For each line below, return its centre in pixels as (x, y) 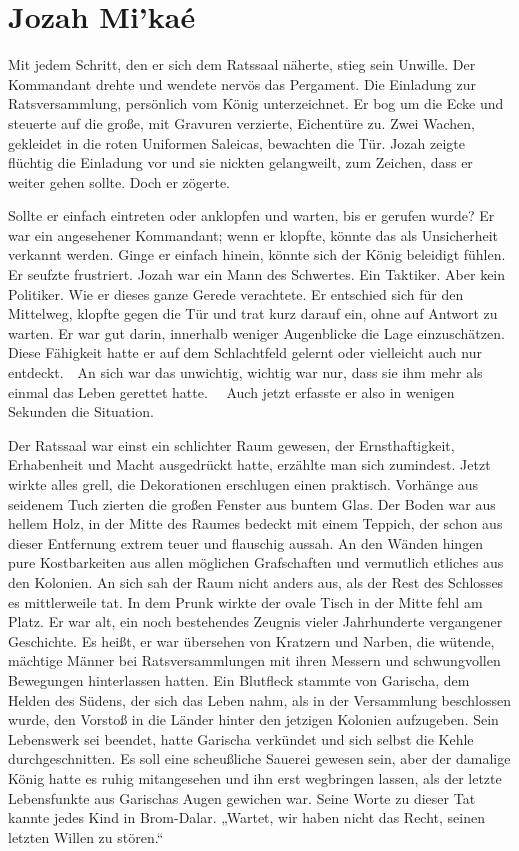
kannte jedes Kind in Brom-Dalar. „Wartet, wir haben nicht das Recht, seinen (246, 817)
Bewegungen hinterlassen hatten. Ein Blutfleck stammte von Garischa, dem (239, 679)
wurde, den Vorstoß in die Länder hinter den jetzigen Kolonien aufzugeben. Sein (253, 719)
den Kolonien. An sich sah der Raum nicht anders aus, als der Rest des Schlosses (256, 581)
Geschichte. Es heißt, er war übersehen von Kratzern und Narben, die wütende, (251, 640)
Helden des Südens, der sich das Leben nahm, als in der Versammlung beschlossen (260, 699)
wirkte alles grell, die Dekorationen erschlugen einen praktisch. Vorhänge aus (243, 484)
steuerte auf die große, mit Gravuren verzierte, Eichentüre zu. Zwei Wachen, (241, 122)
